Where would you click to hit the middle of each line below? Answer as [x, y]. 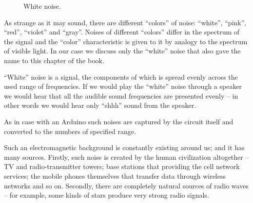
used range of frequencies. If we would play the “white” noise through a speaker [123, 86]
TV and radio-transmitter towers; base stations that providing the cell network [122, 166]
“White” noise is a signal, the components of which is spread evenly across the [121, 76]
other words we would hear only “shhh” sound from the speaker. [100, 105]
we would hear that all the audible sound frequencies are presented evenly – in [121, 95]
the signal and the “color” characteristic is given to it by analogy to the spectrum [126, 41]
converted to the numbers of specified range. [70, 131]
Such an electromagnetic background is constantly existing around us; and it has [124, 147]
